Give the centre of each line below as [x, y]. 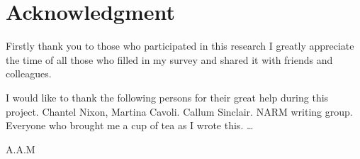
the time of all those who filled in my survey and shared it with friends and [169, 59]
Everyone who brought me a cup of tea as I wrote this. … [130, 125]
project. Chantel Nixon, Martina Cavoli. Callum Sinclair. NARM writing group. [179, 111]
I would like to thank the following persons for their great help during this [167, 97]
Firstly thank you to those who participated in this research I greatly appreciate [180, 46]
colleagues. [29, 73]
